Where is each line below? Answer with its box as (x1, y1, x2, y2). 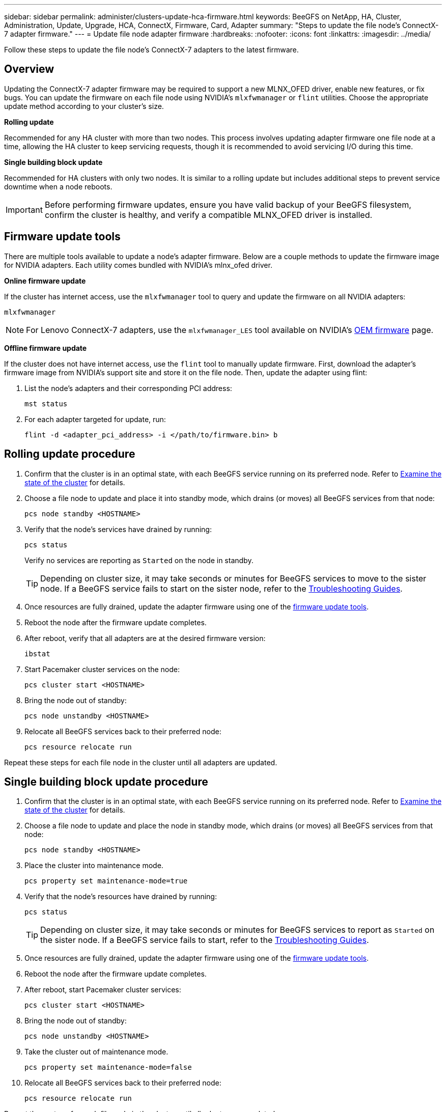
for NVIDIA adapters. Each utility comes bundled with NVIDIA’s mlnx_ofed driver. (4, 260, 272, 269)
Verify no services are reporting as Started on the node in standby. (24, 555, 254, 565)
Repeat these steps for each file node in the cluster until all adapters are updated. (4, 758, 277, 767)
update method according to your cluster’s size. (4, 101, 164, 110)
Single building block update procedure (4, 775, 208, 788)
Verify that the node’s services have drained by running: (24, 524, 212, 534)
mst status (24, 399, 68, 408)
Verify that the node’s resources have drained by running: (24, 892, 217, 901)
